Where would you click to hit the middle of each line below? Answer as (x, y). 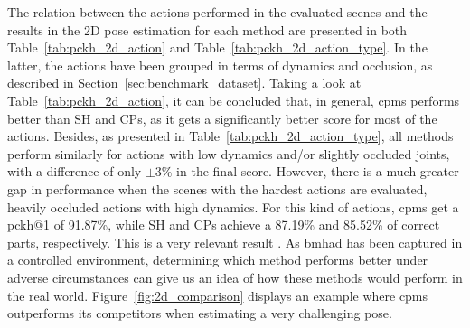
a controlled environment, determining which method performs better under (218, 260)
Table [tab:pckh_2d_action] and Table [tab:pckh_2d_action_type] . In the (217, 47)
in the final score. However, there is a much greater (318, 171)
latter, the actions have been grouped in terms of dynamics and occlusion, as (220, 65)
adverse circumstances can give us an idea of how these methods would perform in (235, 277)
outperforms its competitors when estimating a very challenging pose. (200, 313)
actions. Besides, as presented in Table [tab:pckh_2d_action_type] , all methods (230, 136)
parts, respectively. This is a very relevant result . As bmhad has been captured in (235, 242)
